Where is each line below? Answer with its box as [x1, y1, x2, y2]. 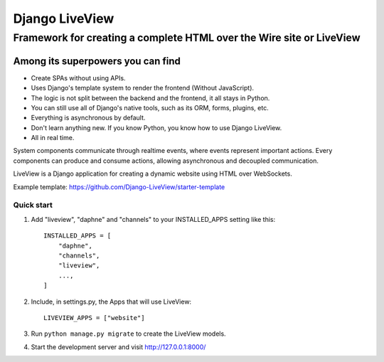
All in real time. [31, 134, 75, 142]
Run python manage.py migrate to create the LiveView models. [31, 329, 227, 338]
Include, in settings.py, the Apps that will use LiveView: [31, 297, 192, 306]
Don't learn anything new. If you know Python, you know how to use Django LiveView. [31, 123, 282, 132]
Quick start [13, 200, 53, 210]
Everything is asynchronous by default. [31, 114, 146, 122]
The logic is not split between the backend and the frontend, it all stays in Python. [31, 93, 270, 102]
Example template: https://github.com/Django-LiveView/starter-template [13, 182, 225, 191]
